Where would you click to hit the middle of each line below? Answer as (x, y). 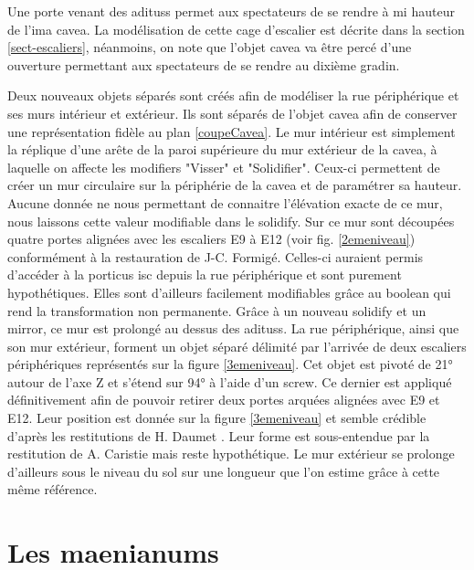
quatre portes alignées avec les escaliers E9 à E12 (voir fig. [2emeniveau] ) (211, 239)
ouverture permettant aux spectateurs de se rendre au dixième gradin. (204, 64)
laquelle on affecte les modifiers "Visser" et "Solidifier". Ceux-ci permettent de (224, 167)
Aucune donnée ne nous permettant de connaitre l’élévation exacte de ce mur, (225, 202)
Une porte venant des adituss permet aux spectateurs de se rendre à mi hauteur (231, 11)
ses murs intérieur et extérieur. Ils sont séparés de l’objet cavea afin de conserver (232, 113)
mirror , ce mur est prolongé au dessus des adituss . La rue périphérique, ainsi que (233, 328)
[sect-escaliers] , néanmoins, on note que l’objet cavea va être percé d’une (210, 47)
